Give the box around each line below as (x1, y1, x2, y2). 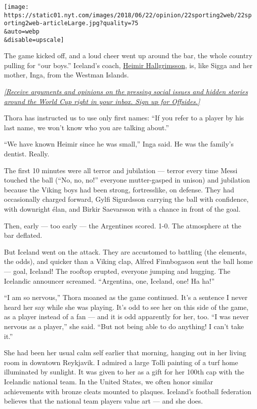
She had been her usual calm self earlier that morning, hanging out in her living (4, 347, 247, 358)
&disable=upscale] (4, 36, 64, 43)
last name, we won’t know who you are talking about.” (4, 122, 169, 132)
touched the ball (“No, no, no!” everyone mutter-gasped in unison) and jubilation (4, 175, 250, 185)
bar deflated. (4, 230, 43, 240)
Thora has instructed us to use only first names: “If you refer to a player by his (4, 112, 244, 123)
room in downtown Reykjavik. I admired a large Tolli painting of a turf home (4, 357, 238, 367)
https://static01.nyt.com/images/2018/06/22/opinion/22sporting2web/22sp (4, 11, 252, 19)
